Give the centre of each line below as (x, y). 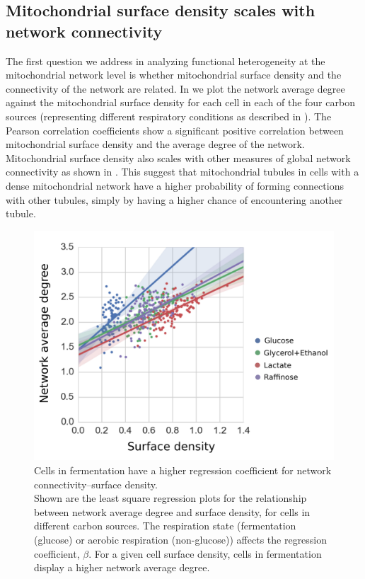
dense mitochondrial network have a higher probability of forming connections (175, 185)
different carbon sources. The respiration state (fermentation (165, 526)
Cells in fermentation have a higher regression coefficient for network (183, 470)
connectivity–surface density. (96, 484)
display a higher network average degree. (122, 567)
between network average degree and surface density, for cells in (172, 511)
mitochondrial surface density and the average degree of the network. (155, 144)
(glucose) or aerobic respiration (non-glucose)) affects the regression (181, 539)
